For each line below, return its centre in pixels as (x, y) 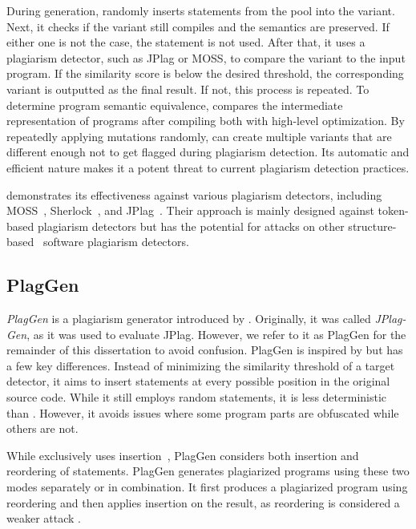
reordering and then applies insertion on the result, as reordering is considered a (203, 502)
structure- (372, 226)
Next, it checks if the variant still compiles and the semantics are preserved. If (198, 26)
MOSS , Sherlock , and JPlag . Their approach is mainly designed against (190, 210)
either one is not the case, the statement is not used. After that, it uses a (186, 42)
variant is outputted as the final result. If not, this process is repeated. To (188, 89)
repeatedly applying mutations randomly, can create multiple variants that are (199, 136)
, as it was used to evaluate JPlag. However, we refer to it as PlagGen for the (216, 334)
